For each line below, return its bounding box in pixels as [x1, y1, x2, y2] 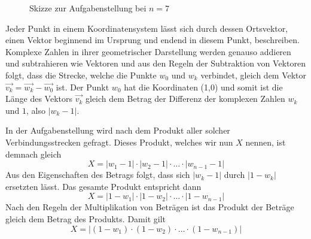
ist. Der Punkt [56, 80, 109, 93]
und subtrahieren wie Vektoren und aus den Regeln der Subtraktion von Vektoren [5, 57, 306, 69]
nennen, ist [245, 135, 286, 148]
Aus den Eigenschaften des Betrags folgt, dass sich [5, 168, 190, 181]
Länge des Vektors [5, 92, 72, 105]
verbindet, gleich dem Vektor [200, 68, 307, 81]
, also [26, 104, 45, 116]
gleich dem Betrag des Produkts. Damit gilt [5, 212, 166, 225]
